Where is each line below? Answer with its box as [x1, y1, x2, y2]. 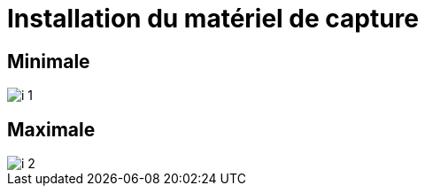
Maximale [7, 118, 96, 141]
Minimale [7, 50, 90, 73]
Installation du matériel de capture [7, 4, 420, 34]
